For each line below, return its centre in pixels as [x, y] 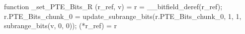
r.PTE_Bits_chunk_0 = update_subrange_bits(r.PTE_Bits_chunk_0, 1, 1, [123, 16]
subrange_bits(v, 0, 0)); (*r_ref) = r [61, 25]
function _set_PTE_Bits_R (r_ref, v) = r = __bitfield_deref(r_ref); [113, 6]
